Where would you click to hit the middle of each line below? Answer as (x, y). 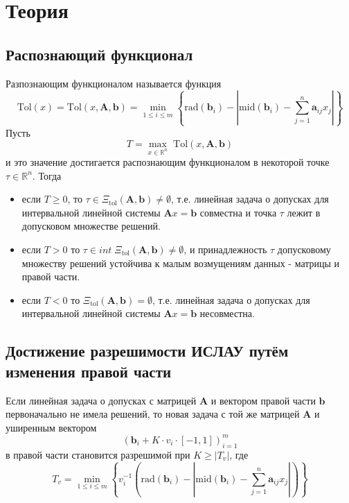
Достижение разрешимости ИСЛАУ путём (147, 351)
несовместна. (227, 313)
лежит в (304, 212)
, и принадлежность (225, 249)
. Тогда (47, 175)
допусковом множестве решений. (91, 226)
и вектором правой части (263, 400)
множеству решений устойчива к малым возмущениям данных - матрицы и (181, 263)
